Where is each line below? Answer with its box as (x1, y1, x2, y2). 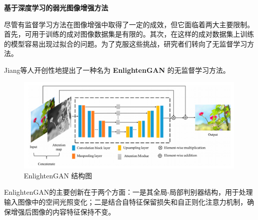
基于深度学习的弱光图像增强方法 (4, 2, 108, 12)
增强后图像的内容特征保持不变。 (10, 206, 115, 217)
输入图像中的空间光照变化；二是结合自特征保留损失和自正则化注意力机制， (4, 197, 247, 207)
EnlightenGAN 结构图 (24, 170, 92, 180)
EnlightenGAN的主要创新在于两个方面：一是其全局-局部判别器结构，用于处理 (4, 187, 253, 197)
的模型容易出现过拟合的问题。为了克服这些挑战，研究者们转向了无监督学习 (4, 38, 247, 49)
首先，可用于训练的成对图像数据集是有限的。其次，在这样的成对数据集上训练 (4, 29, 254, 39)
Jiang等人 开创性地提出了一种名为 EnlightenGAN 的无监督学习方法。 (4, 64, 230, 75)
